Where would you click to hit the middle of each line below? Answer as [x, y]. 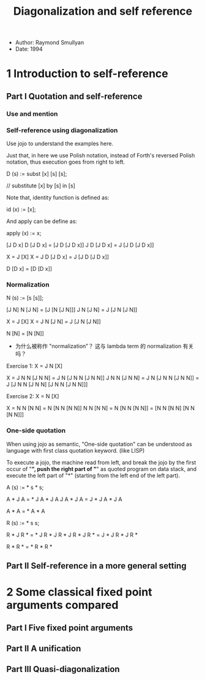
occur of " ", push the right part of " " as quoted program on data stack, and [102, 469]
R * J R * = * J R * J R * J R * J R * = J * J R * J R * [72, 535]
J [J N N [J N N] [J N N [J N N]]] [47, 385]
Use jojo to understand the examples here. [60, 143]
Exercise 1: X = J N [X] [35, 366]
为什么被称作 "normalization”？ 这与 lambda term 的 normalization [98, 346]
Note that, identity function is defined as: [58, 197]
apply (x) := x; [24, 233]
